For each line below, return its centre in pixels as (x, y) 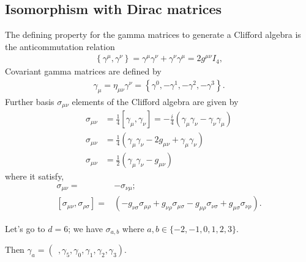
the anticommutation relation (60, 46)
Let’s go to (25, 228)
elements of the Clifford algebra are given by (155, 101)
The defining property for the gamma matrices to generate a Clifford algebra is (153, 35)
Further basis (30, 101)
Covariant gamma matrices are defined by (83, 71)
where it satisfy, (35, 176)
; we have (85, 228)
